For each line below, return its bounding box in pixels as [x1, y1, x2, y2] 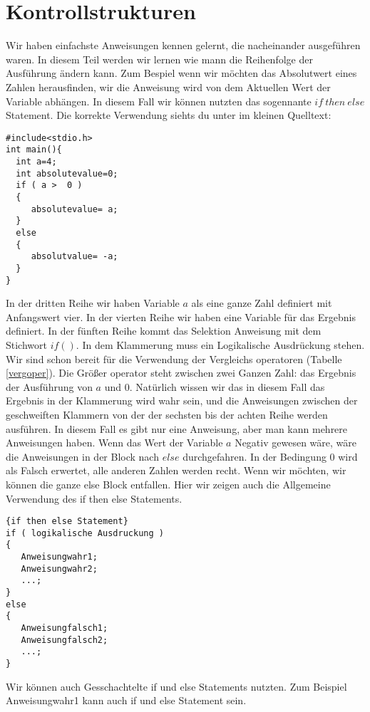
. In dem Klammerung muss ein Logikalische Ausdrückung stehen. [76, 337, 365, 352]
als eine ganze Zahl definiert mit [191, 295, 332, 310]
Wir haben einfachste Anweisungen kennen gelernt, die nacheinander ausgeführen [6, 38, 361, 53]
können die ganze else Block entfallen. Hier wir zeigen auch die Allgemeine [6, 476, 331, 491]
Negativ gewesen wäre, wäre [235, 435, 356, 450]
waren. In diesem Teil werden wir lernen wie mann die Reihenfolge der [6, 51, 313, 66]
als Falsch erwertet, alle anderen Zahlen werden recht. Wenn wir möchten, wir [6, 463, 346, 478]
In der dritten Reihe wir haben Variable [6, 295, 180, 310]
